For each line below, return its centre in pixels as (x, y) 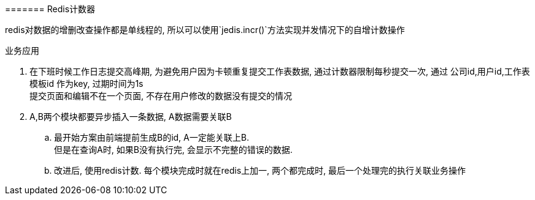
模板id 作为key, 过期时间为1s (87, 83)
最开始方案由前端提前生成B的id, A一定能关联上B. (152, 137)
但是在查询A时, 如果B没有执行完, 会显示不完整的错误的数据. (173, 150)
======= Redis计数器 (50, 9)
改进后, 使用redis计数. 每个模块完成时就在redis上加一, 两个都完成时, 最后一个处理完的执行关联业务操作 (260, 170)
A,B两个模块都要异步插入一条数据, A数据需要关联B (131, 117)
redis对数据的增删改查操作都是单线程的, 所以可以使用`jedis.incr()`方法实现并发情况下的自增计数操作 (205, 30)
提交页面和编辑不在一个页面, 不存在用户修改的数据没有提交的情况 (161, 96)
